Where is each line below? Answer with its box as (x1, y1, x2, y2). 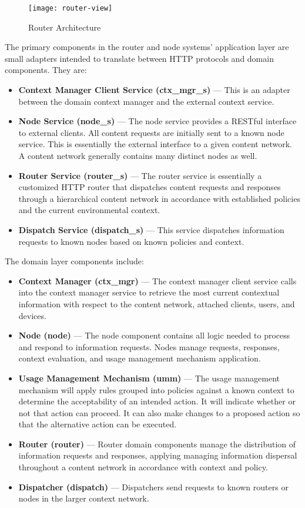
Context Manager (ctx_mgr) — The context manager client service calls (18, 274, 297, 287)
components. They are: (5, 64, 87, 76)
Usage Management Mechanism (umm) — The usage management (18, 371, 280, 384)
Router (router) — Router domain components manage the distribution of (18, 437, 296, 450)
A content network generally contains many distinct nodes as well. (18, 150, 257, 161)
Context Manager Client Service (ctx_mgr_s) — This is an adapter (18, 84, 290, 96)
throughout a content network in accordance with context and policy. (18, 461, 268, 473)
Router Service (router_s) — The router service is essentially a (18, 169, 262, 181)
